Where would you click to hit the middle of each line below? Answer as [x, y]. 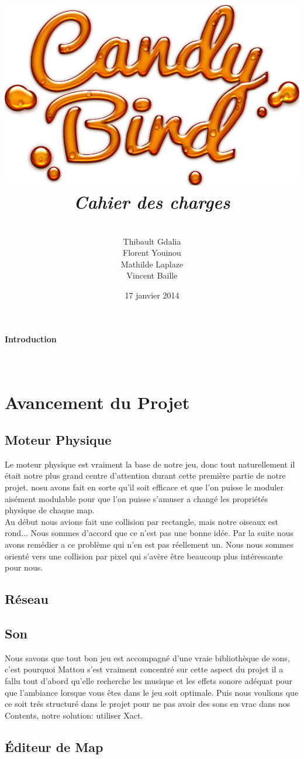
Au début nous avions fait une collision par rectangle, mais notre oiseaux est [142, 521]
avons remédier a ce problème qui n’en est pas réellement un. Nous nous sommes [149, 544]
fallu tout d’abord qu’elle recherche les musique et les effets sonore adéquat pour [149, 680]
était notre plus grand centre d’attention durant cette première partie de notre [145, 475]
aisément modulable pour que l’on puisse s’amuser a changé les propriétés [137, 498]
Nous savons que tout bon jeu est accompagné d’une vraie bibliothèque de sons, [147, 657]
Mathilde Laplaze [152, 264]
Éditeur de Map [54, 746]
